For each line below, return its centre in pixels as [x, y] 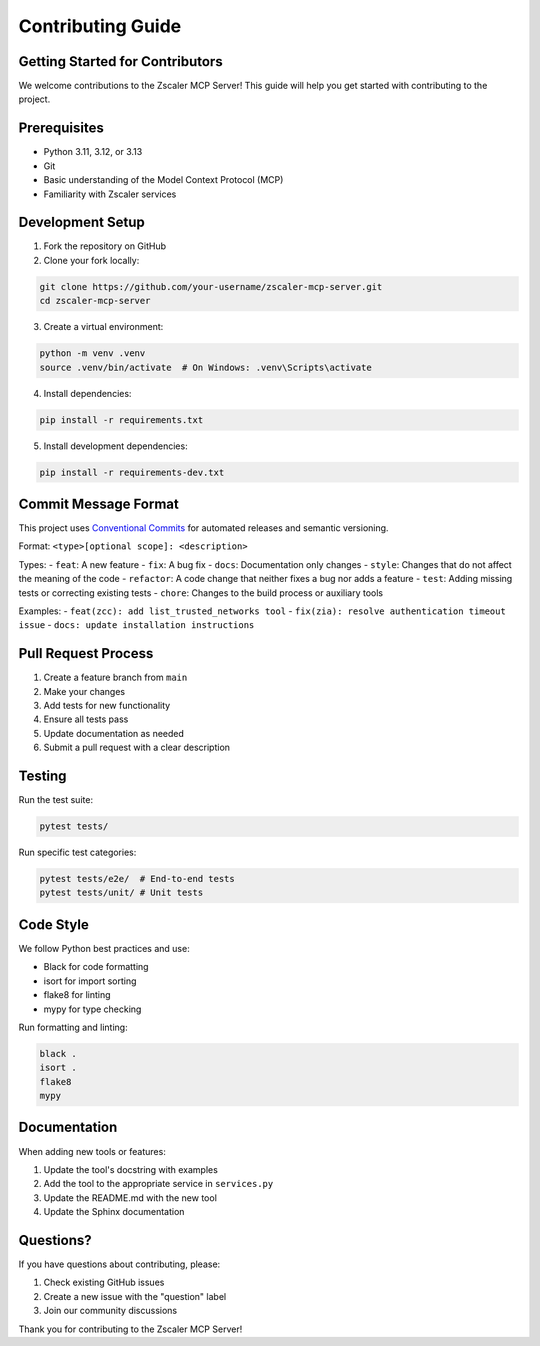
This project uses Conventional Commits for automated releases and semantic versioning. [203, 528]
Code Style [53, 924]
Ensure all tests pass [86, 719]
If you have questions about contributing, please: [119, 1264]
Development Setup [81, 222]
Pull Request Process [86, 653]
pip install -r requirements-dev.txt [132, 472]
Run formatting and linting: [73, 1027]
